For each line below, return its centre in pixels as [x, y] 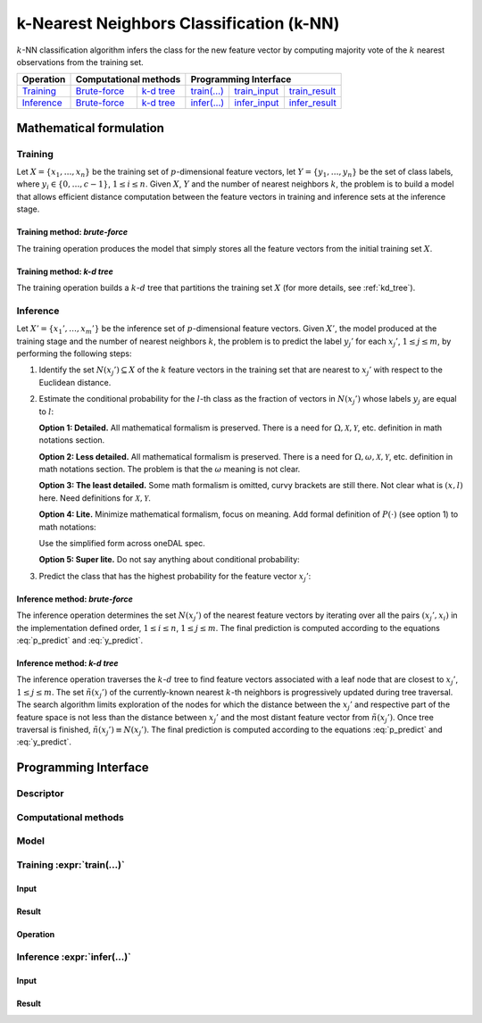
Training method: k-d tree [65, 271]
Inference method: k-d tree [68, 663]
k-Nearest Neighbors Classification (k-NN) [178, 23]
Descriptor [40, 794]
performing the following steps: [75, 353]
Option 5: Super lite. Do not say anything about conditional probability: [170, 560]
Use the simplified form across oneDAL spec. [122, 544]
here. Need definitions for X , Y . [95, 498]
